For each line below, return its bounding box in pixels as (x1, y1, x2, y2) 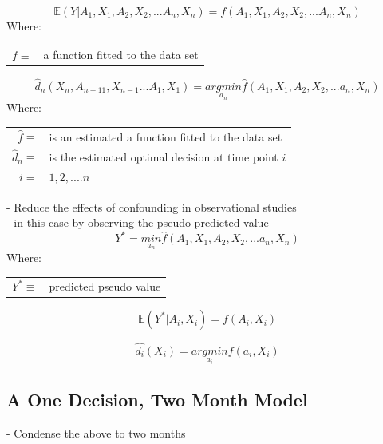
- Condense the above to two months (6, 424, 186, 441)
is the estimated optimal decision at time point (49, 148, 278, 165)
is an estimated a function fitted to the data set (49, 128, 282, 145)
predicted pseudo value (49, 278, 161, 295)
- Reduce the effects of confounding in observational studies (6, 198, 297, 215)
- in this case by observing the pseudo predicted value (6, 214, 269, 231)
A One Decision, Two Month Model (6, 387, 308, 411)
